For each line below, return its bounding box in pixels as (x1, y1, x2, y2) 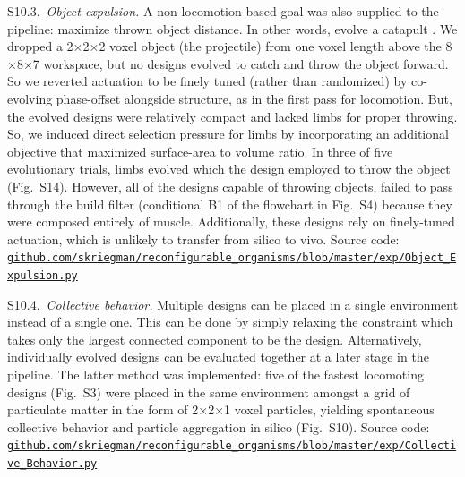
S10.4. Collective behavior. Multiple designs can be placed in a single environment (7, 294, 459, 313)
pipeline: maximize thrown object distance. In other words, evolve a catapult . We (7, 19, 458, 38)
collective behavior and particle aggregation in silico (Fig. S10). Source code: (7, 417, 430, 436)
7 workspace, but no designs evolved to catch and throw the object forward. (32, 54, 449, 72)
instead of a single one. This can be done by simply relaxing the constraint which (7, 312, 453, 331)
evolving (7, 89, 53, 107)
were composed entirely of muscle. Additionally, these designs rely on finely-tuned (7, 212, 455, 231)
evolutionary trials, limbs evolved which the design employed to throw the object (7, 159, 451, 178)
